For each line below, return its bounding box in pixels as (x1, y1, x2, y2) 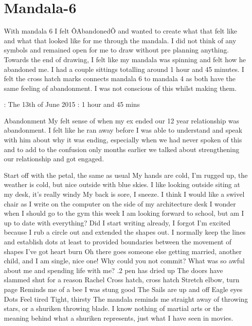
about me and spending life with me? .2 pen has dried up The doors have (4, 265, 223, 275)
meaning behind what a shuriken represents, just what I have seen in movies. (4, 312, 234, 323)
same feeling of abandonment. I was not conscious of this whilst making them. (4, 83, 237, 93)
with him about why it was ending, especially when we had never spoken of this (4, 135, 242, 145)
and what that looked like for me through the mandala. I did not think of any (4, 35, 236, 45)
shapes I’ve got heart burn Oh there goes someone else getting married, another (4, 246, 242, 256)
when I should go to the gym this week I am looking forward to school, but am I (4, 208, 244, 218)
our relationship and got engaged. (4, 154, 104, 164)
